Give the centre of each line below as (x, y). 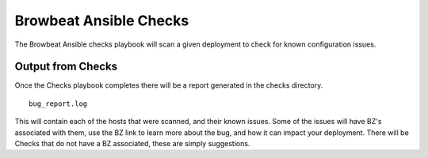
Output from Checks (66, 67)
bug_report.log (58, 103)
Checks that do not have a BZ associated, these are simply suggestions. (132, 144)
